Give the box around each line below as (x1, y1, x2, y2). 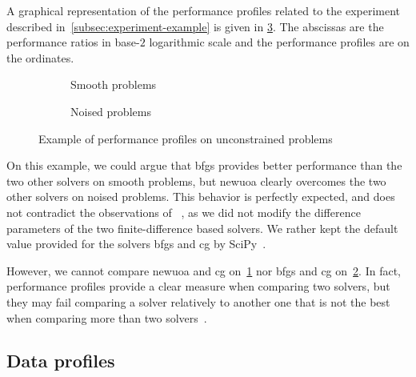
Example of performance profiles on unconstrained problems (38, 130, 333, 146)
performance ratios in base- (6, 34, 140, 50)
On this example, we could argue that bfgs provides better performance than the (6, 157, 402, 174)
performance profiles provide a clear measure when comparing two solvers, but (6, 278, 390, 295)
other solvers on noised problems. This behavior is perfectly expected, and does (6, 188, 395, 205)
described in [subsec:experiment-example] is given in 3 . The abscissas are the (6, 18, 384, 34)
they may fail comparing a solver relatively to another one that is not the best (6, 293, 390, 310)
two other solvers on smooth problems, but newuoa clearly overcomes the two (6, 172, 386, 189)
